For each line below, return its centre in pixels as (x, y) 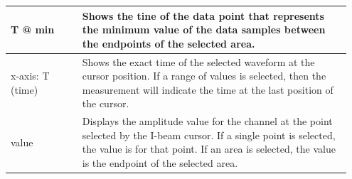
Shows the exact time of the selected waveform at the (198, 61)
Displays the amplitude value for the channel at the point (207, 121)
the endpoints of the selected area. (169, 43)
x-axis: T (30, 76)
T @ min (33, 29)
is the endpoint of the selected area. (160, 162)
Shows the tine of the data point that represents (203, 15)
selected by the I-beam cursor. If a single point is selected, (209, 135)
